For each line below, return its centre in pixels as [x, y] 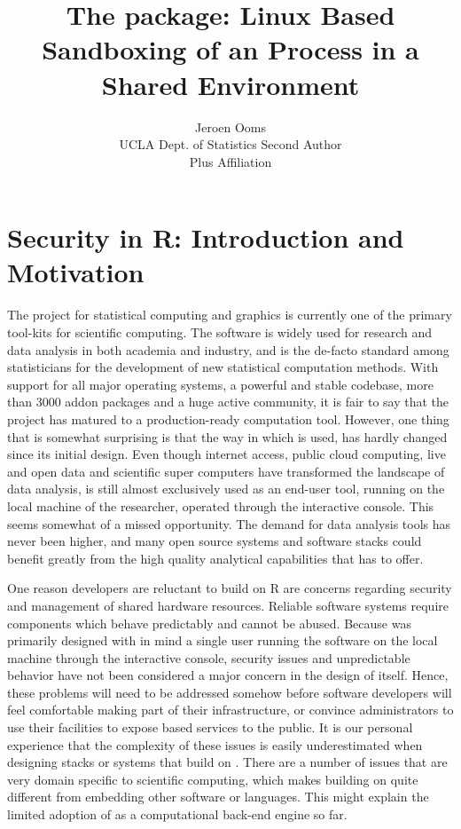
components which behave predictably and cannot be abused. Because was [209, 623]
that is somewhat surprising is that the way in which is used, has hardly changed [227, 436]
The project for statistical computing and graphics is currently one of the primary [230, 315]
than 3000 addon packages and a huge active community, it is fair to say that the [228, 402]
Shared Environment [230, 84]
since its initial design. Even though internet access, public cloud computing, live [227, 454]
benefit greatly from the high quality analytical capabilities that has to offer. [215, 558]
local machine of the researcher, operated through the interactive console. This [221, 505]
